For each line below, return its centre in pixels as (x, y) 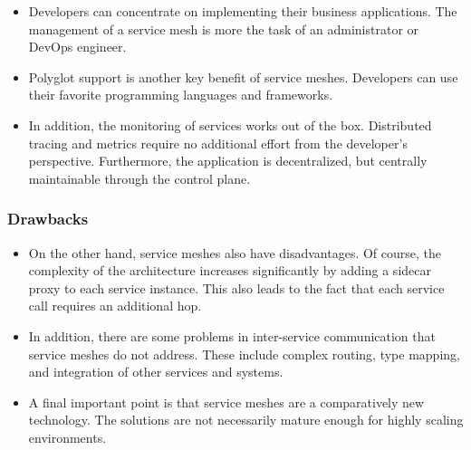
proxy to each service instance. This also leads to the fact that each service (236, 287)
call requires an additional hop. (115, 306)
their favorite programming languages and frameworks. (181, 95)
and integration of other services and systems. (156, 372)
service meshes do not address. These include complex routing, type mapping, (244, 354)
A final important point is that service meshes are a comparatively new (226, 402)
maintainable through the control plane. (139, 178)
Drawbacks (48, 219)
